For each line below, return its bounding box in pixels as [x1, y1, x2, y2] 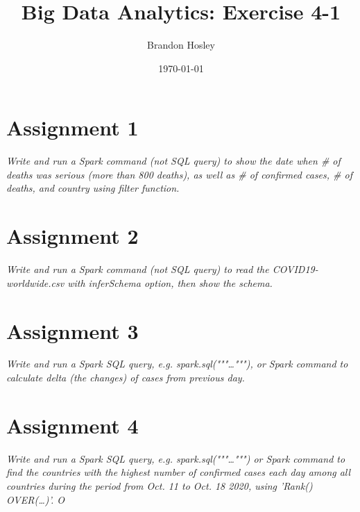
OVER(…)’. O [6, 492, 65, 506]
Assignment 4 [6, 411, 139, 439]
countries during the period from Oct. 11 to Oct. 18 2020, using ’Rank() [6, 478, 313, 493]
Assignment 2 [6, 222, 139, 250]
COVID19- [272, 262, 318, 276]
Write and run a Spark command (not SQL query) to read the [6, 262, 269, 276]
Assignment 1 [6, 113, 139, 142]
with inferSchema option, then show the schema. [67, 275, 273, 290]
